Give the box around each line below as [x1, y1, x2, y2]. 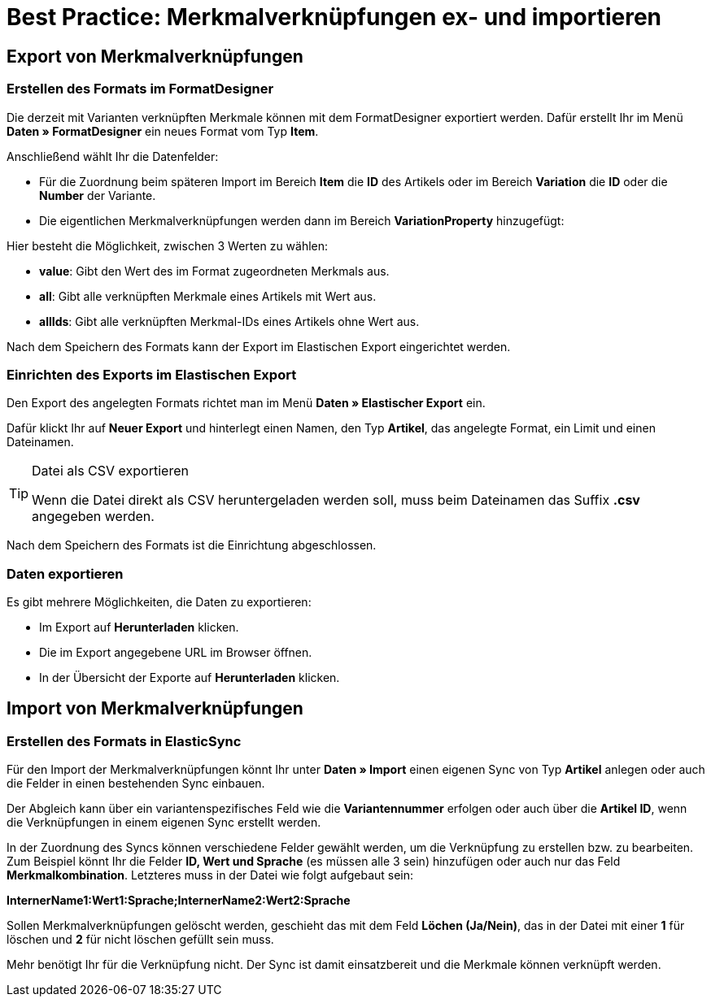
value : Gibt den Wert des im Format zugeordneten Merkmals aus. [39, 263, 390, 278]
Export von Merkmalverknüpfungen [7, 46, 303, 67]
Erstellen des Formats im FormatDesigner [7, 80, 274, 98]
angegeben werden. [32, 508, 155, 525]
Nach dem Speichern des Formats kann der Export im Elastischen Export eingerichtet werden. [7, 339, 511, 354]
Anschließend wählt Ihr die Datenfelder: [7, 149, 219, 163]
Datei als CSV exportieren [32, 462, 189, 480]
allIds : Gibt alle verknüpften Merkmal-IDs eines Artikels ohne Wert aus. [39, 314, 420, 328]
